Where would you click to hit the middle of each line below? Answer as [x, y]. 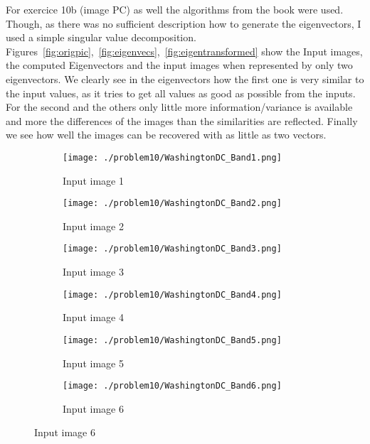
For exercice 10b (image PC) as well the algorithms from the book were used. [175, 9]
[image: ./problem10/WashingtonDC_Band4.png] [172, 294]
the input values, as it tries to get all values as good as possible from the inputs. [181, 93]
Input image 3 [93, 272]
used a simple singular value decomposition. [101, 37]
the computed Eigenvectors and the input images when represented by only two [179, 65]
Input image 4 [93, 317]
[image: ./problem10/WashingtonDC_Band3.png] [172, 249]
